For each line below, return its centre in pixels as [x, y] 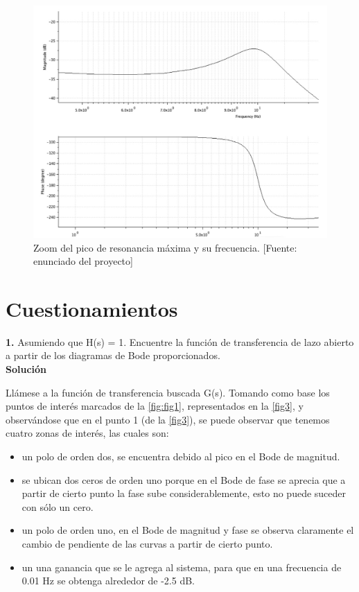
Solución [26, 369]
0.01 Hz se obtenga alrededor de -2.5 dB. [108, 581]
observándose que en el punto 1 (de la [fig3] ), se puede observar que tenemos [168, 419]
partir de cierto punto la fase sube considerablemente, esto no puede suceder [184, 493]
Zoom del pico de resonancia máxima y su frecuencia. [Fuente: [165, 247]
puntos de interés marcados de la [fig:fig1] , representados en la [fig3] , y [155, 406]
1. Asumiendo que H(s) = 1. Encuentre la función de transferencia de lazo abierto [180, 341]
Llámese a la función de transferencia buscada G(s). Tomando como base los [168, 392]
